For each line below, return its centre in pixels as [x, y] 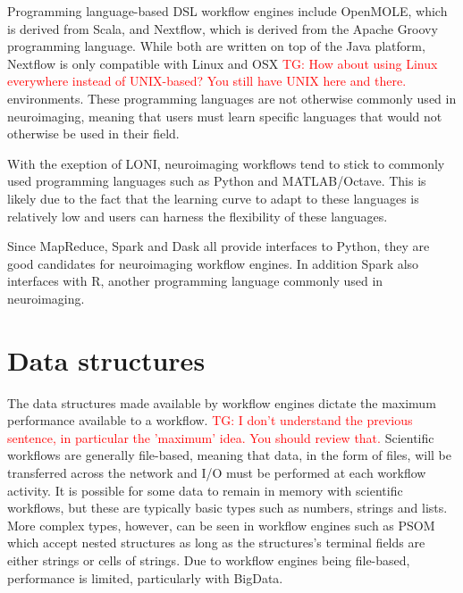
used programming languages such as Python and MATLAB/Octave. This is [217, 181]
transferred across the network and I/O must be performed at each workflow [217, 472]
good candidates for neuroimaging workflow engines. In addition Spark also [213, 263]
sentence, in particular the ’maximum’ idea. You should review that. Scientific [221, 437]
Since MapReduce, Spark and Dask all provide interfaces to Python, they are [219, 246]
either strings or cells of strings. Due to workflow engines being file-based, [209, 560]
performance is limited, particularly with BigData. [145, 577]
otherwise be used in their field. [93, 134]
